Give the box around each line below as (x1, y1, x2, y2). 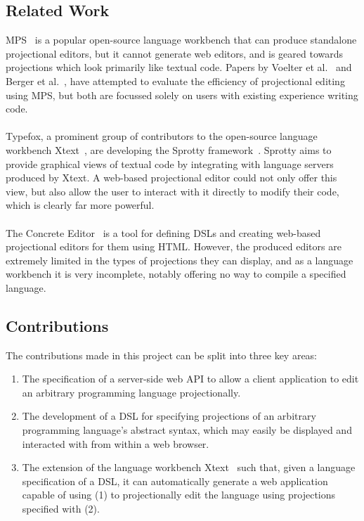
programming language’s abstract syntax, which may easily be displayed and (22, 423, 352, 437)
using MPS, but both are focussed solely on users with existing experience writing (6, 87, 358, 102)
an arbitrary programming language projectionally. (22, 385, 241, 399)
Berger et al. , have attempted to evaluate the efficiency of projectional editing (6, 73, 345, 88)
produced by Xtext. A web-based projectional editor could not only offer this (6, 170, 337, 185)
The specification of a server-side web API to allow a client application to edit (22, 371, 359, 386)
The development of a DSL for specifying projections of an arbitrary (22, 409, 316, 423)
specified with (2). (22, 501, 100, 516)
